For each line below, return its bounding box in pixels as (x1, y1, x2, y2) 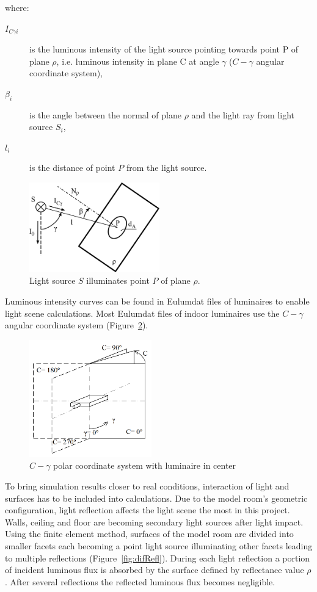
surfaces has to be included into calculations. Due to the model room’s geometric (5, 491, 308, 504)
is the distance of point (29, 161, 115, 174)
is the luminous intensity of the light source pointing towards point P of (29, 43, 299, 56)
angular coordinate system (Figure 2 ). (5, 319, 148, 331)
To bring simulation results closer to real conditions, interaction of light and (5, 480, 290, 493)
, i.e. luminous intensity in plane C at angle (56, 54, 219, 67)
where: (5, 1, 29, 13)
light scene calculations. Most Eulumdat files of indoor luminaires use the (5, 306, 280, 319)
